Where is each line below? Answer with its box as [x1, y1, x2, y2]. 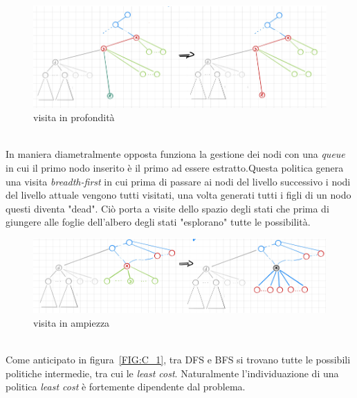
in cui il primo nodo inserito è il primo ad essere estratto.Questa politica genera [6, 161, 344, 175]
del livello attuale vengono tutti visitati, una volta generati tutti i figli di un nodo [6, 188, 351, 202]
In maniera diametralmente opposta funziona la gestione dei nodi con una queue [6, 147, 345, 161]
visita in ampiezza [33, 316, 110, 330]
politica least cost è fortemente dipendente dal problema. [6, 379, 246, 394]
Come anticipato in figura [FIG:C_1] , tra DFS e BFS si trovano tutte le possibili [6, 352, 351, 367]
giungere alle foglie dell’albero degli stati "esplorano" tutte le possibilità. [6, 215, 311, 229]
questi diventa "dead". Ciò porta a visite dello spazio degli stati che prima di [6, 201, 329, 215]
